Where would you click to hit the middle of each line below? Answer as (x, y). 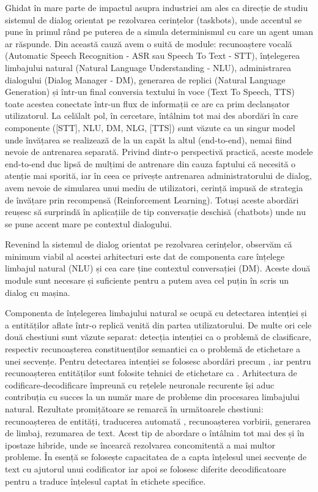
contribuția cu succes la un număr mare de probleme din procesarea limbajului (152, 397)
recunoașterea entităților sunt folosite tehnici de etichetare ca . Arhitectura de (151, 373)
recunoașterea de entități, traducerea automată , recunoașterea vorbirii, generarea (158, 421)
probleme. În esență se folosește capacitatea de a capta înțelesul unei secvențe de (156, 457)
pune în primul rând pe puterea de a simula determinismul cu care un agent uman (159, 32)
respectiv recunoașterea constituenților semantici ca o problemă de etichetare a (153, 349)
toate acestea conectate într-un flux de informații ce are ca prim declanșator (147, 103)
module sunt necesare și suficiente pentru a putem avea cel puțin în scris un (147, 280)
